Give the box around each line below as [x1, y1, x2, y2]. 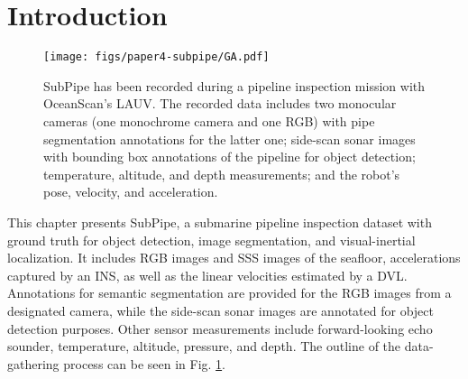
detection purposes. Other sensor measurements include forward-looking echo [7, 319, 433, 337]
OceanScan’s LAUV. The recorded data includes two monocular [43, 94, 397, 113]
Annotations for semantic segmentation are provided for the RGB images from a [7, 283, 452, 302]
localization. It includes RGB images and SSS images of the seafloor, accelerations [7, 248, 461, 267]
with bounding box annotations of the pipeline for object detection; [43, 147, 416, 166]
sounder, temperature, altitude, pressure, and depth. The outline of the [7, 337, 401, 356]
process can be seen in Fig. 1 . [63, 354, 226, 373]
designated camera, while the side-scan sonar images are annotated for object [7, 300, 435, 319]
